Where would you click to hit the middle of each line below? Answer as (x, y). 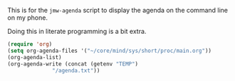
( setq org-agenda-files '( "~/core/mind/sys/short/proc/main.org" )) (110, 51)
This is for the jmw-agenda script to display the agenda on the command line (118, 10)
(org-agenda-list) (35, 57)
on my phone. (28, 18)
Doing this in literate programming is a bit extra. (77, 31)
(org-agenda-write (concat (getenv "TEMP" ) (73, 64)
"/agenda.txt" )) (76, 70)
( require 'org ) (30, 44)
